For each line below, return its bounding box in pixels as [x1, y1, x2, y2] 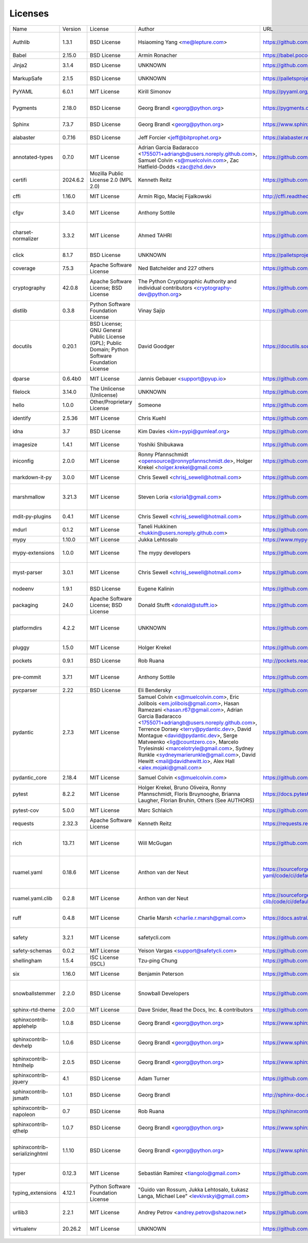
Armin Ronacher [138, 51, 177, 59]
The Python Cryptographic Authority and [138, 277, 237, 285]
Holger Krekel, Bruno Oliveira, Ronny [138, 784, 226, 791]
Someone [138, 401, 162, 409]
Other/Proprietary [90, 398, 133, 405]
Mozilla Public [90, 170, 124, 177]
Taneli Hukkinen [138, 523, 177, 530]
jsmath [12, 1094, 29, 1102]
